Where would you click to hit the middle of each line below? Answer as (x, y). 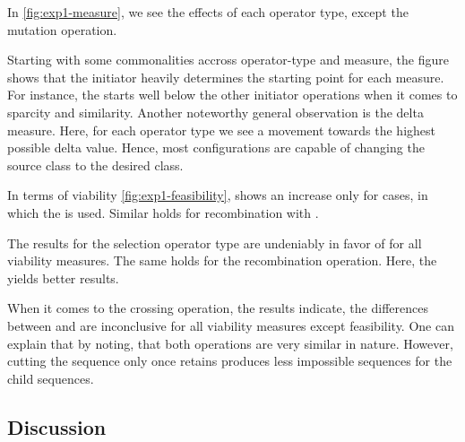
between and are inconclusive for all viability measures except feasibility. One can (231, 325)
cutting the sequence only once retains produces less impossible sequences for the (230, 361)
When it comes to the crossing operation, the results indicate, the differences (218, 308)
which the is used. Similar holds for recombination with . (163, 212)
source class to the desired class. (95, 165)
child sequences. (51, 378)
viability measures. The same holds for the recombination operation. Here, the (222, 260)
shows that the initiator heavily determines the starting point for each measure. (226, 77)
